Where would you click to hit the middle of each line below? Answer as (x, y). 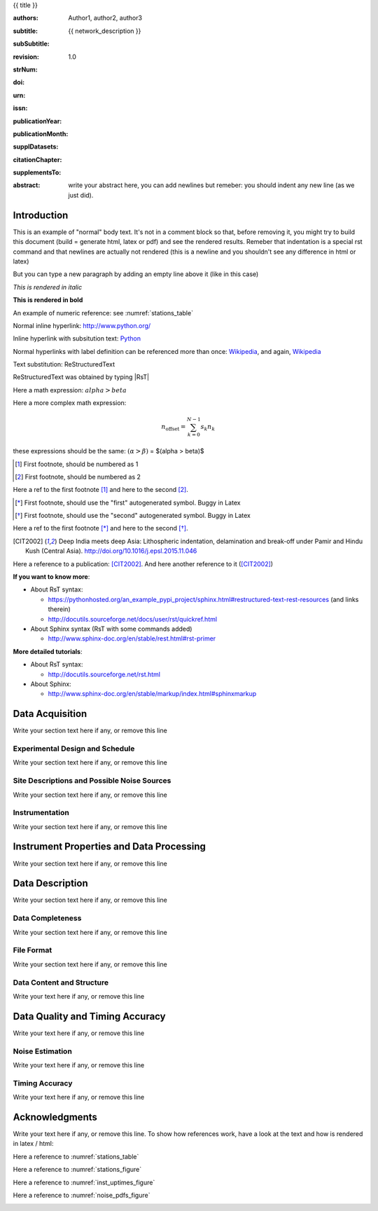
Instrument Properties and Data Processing (110, 847)
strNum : (25, 69)
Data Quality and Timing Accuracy (89, 1016)
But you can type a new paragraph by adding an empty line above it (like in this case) (136, 274)
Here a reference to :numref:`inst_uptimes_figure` (84, 1182)
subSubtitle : (31, 44)
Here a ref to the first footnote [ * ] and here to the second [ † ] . (100, 528)
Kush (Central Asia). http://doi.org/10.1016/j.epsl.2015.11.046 (111, 551)
